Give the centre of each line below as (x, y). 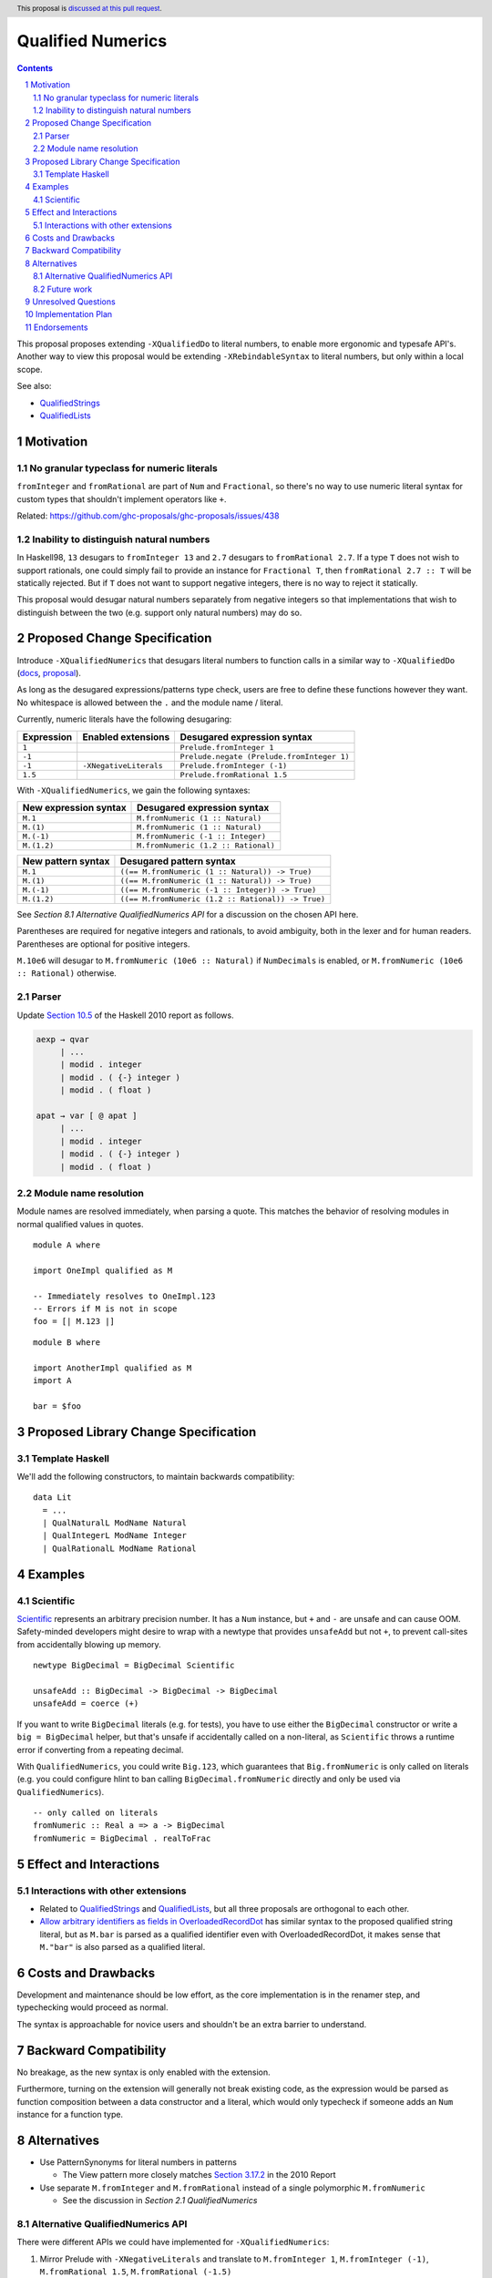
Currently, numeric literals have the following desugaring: (124, 719)
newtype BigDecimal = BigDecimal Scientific (134, 1666)
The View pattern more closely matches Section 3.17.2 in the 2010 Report (199, 2175)
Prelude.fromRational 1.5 (234, 775)
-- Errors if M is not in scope (105, 1308)
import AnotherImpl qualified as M (113, 1368)
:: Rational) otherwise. (67, 973)
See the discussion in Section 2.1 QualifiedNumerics (160, 2201)
